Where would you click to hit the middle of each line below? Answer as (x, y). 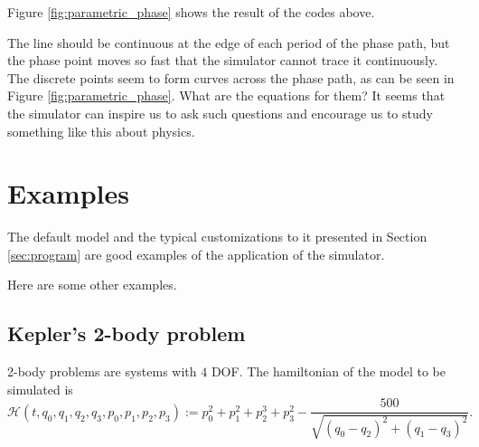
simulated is (40, 389)
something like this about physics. (101, 131)
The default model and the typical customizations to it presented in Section (217, 237)
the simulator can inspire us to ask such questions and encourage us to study (220, 113)
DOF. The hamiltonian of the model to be (328, 371)
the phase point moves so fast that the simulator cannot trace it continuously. (223, 60)
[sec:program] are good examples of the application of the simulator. (196, 254)
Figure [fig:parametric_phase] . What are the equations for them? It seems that (226, 95)
